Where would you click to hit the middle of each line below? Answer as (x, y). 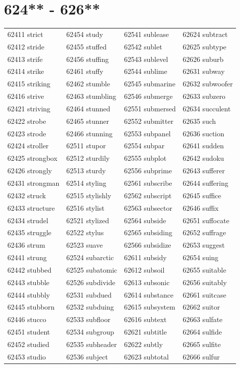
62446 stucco (27, 319)
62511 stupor (86, 146)
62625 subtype (204, 46)
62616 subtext (145, 319)
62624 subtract (205, 34)
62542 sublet (143, 46)
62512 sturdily (88, 158)
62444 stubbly (29, 294)
